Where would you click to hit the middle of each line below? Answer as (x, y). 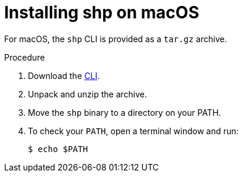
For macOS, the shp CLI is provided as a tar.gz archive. (116, 39)
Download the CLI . (64, 75)
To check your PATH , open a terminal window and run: (133, 131)
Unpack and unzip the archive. (88, 94)
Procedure (25, 57)
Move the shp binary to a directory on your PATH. (124, 112)
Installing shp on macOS (102, 12)
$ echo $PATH (58, 149)
